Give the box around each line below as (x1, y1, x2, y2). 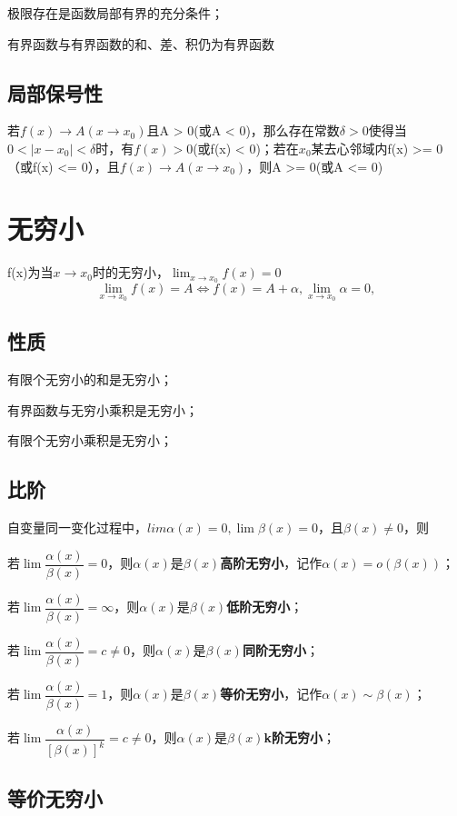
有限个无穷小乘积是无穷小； (7, 431, 173, 450)
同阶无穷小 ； (242, 641, 319, 660)
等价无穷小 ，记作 (220, 684, 323, 703)
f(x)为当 (7, 263, 54, 282)
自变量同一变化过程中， (7, 517, 147, 536)
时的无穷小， (93, 263, 170, 282)
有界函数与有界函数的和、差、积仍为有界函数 (7, 34, 274, 53)
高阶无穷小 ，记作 (220, 553, 323, 572)
